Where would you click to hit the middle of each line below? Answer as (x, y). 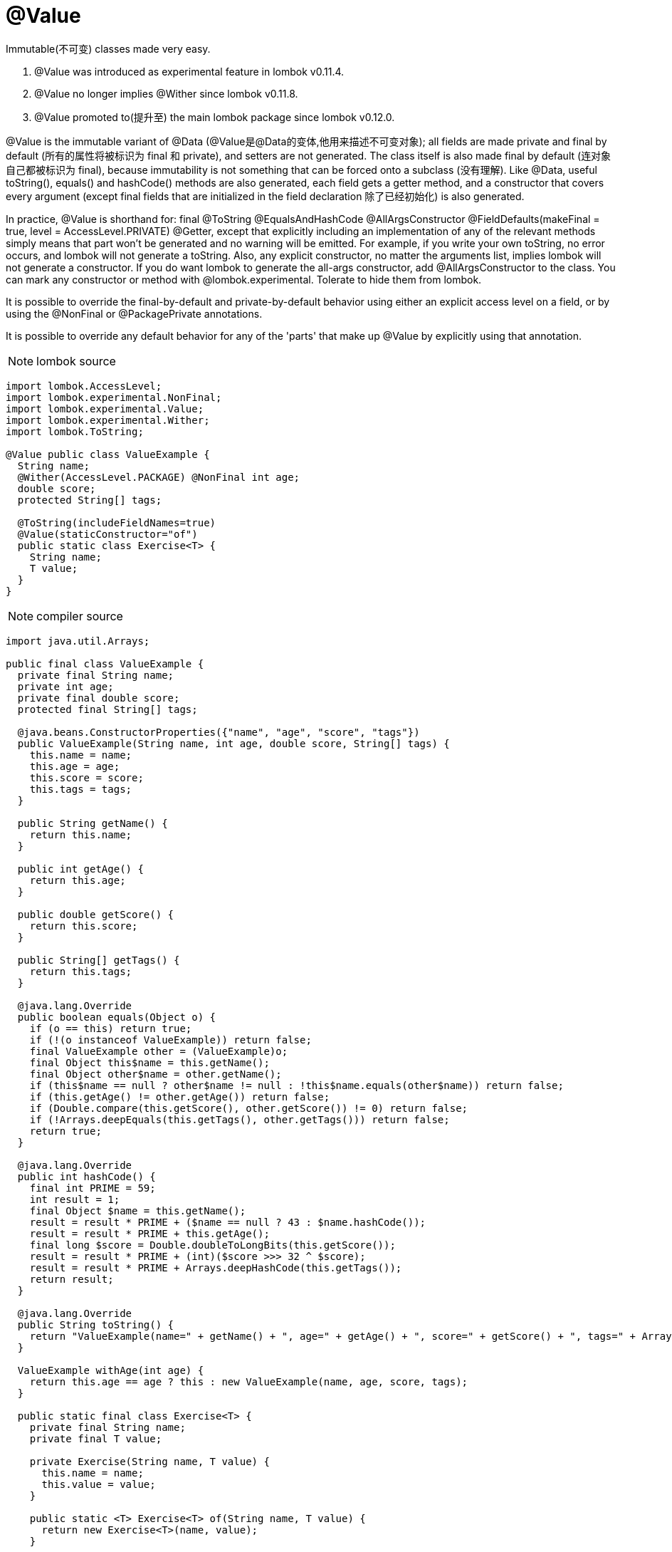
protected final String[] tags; (107, 709)
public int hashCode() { (86, 1176)
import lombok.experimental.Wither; (108, 420)
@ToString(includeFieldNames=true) (117, 522)
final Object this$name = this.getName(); (149, 1062)
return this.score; (84, 926)
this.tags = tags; (81, 789)
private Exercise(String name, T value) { (149, 1461)
